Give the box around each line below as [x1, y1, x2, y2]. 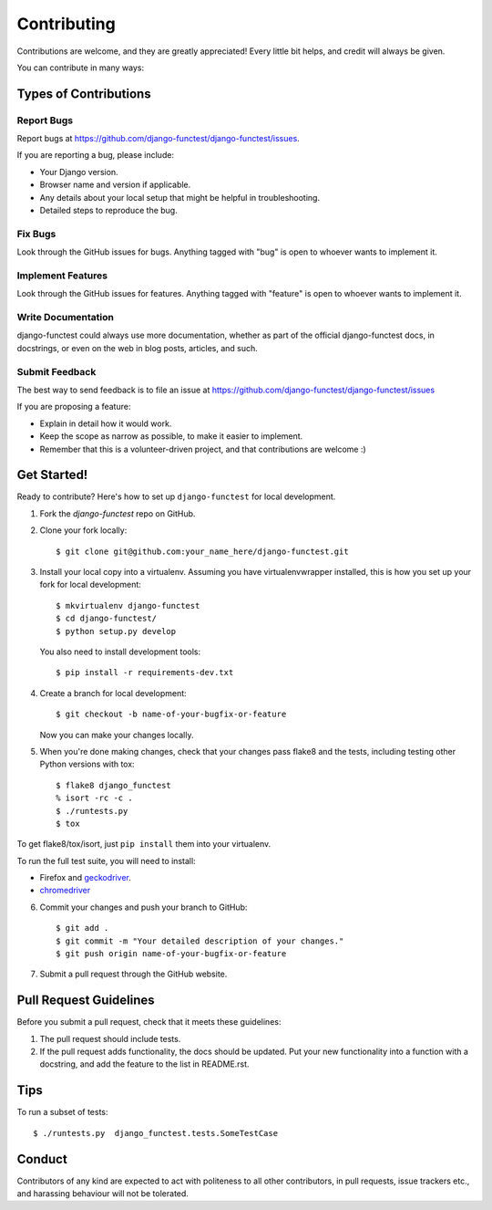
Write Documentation [16, 311, 114, 324]
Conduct [16, 1151, 67, 1167]
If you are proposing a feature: [16, 402, 131, 412]
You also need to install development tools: [39, 646, 201, 657]
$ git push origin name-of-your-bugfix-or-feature [56, 949, 287, 959]
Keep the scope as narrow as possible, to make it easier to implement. [39, 431, 303, 442]
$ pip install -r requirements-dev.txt [56, 667, 234, 678]
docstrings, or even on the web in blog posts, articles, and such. [16, 342, 259, 353]
